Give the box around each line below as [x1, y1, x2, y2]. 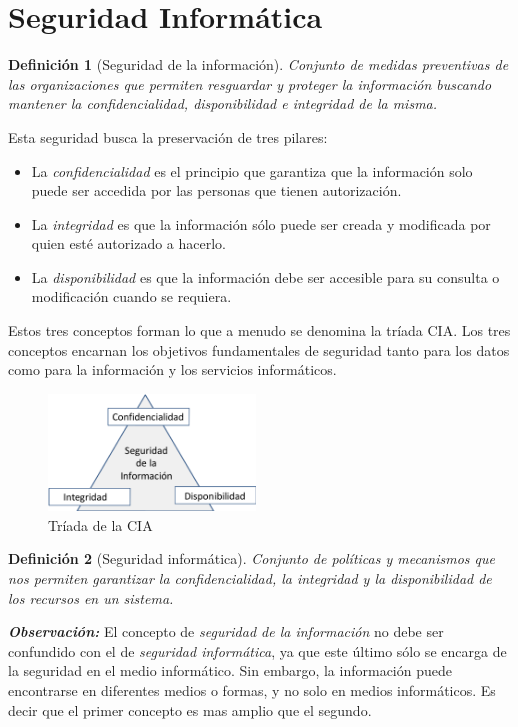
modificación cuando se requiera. [31, 286, 232, 307]
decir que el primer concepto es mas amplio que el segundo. [8, 699, 372, 720]
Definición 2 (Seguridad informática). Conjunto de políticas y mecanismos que [8, 548, 495, 569]
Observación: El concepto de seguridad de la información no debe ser [8, 621, 444, 642]
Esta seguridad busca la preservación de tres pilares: [8, 126, 328, 147]
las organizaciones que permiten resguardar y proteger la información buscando [8, 73, 492, 94]
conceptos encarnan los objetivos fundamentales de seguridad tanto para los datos [8, 339, 510, 360]
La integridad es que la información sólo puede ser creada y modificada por [31, 213, 491, 234]
